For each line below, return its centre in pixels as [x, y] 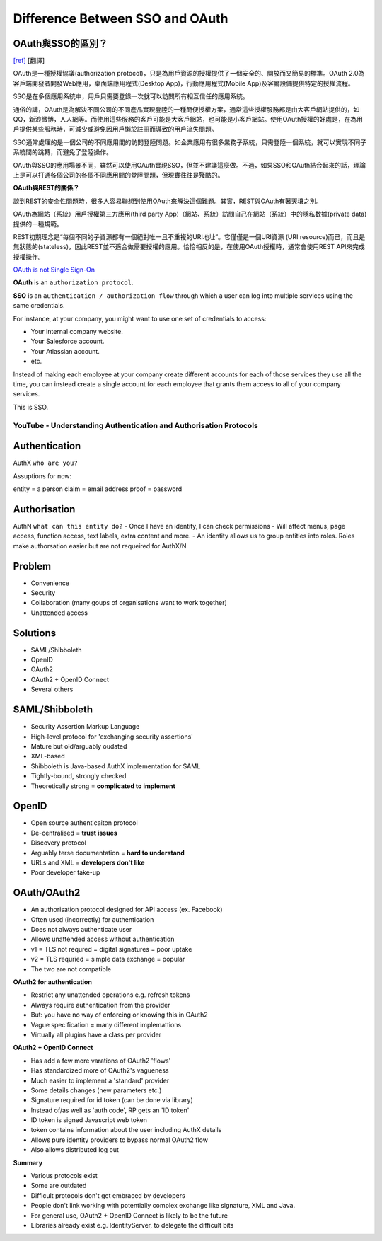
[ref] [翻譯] [29, 61]
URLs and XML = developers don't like [88, 862]
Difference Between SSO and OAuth [121, 18]
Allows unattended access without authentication [103, 939]
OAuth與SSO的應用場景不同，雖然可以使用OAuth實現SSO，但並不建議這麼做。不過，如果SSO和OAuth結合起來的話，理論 [190, 165]
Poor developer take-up [65, 872]
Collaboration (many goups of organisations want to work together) [129, 603]
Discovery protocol [58, 843]
